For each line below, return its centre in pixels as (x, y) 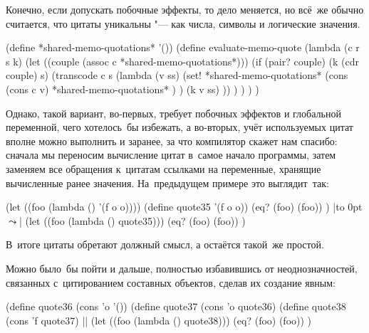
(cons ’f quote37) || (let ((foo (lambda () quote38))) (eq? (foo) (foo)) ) (159, 320)
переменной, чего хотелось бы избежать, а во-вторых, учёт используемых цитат (180, 127)
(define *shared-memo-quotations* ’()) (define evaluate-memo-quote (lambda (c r (183, 47)
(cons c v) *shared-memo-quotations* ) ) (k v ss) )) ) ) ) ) (132, 89)
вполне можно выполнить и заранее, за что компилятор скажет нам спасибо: (172, 141)
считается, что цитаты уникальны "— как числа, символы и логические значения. (183, 23)
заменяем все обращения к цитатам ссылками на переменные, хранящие (163, 168)
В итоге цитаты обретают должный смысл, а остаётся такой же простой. (165, 244)
